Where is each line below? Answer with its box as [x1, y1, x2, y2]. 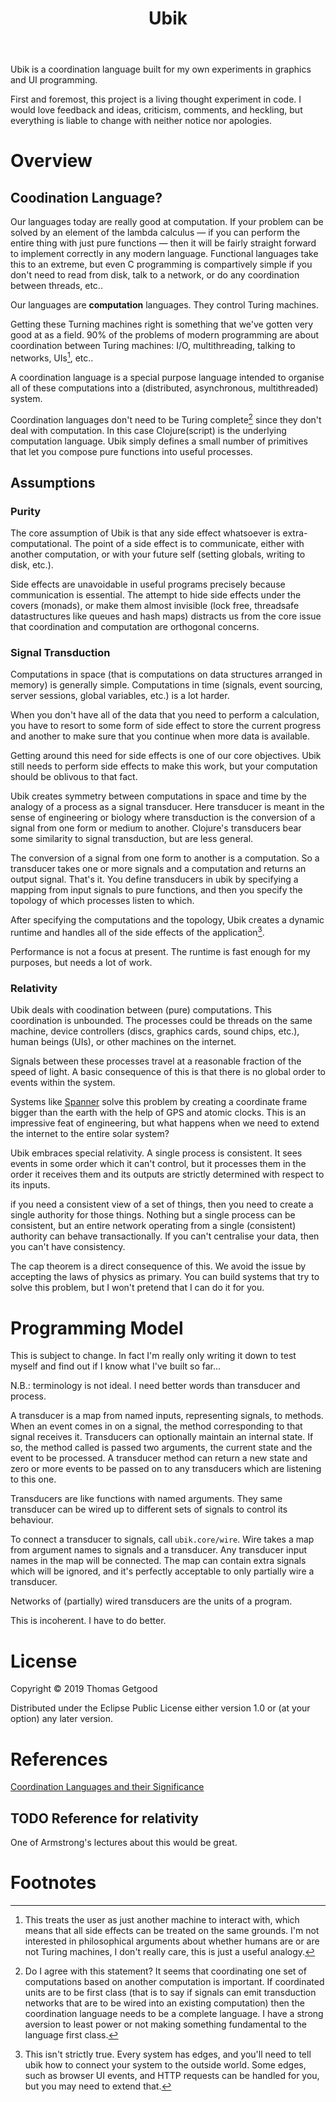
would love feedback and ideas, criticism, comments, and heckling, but [10, 104, 303, 116]
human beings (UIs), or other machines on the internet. [10, 1036, 237, 1048]
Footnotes [10, 1872, 97, 1894]
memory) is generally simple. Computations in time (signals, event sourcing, [10, 679, 323, 691]
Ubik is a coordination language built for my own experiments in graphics [10, 63, 312, 76]
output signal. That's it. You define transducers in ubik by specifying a [10, 873, 299, 886]
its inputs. [10, 1179, 51, 1191]
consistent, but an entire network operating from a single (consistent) [10, 1220, 297, 1232]
